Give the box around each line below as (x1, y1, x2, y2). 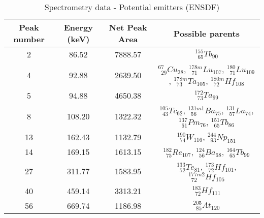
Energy (63, 21, 93, 33)
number (13, 33, 45, 45)
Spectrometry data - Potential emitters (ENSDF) (44, 1, 220, 13)
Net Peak (109, 21, 147, 33)
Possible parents (173, 27, 240, 39)
